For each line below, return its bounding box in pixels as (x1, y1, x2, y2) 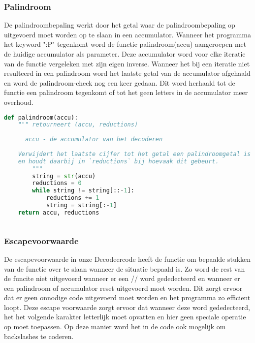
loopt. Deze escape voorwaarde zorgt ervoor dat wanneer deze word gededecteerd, (4, 302, 250, 312)
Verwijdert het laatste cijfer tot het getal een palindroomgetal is (18, 150, 251, 157)
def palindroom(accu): (4, 114, 78, 121)
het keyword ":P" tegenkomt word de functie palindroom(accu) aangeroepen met (4, 39, 247, 49)
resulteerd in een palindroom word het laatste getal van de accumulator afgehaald (4, 68, 251, 78)
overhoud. (4, 96, 33, 107)
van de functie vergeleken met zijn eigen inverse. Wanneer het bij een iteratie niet (4, 58, 250, 68)
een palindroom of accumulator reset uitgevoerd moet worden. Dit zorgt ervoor (4, 282, 243, 293)
